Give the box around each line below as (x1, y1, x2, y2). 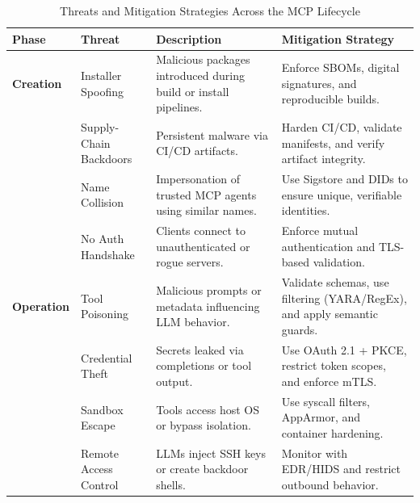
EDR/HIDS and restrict (281, 460, 401, 477)
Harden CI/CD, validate (281, 119, 402, 136)
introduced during (156, 67, 245, 84)
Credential (81, 349, 132, 366)
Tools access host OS (156, 400, 259, 417)
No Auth (81, 229, 124, 246)
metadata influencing (156, 297, 260, 314)
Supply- (81, 119, 120, 136)
